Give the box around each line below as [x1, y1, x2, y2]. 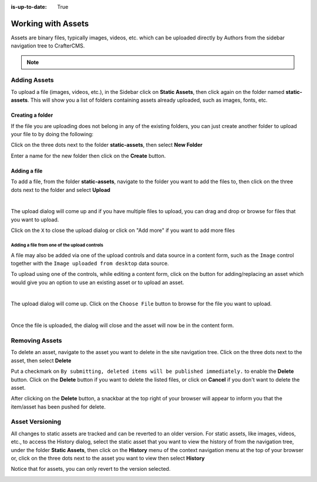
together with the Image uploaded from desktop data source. [11, 259, 170, 267]
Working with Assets [11, 18, 89, 29]
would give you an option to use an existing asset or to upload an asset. [11, 279, 184, 286]
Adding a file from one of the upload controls [11, 242, 104, 248]
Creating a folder [11, 112, 53, 119]
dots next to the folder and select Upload [11, 186, 111, 193]
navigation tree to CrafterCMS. [11, 42, 85, 49]
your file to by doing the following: [11, 131, 94, 137]
